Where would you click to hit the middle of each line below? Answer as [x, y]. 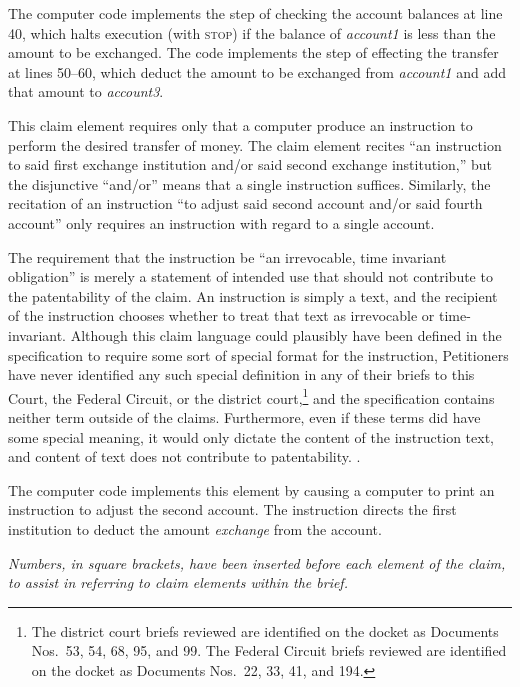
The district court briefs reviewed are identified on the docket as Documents [265, 630]
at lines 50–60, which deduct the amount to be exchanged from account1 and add [257, 71]
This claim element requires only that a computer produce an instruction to [240, 124]
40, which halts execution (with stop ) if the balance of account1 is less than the [252, 32]
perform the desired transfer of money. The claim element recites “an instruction [255, 144]
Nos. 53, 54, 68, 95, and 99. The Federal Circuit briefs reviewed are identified [269, 650]
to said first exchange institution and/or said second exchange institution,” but [250, 164]
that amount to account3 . [86, 91]
